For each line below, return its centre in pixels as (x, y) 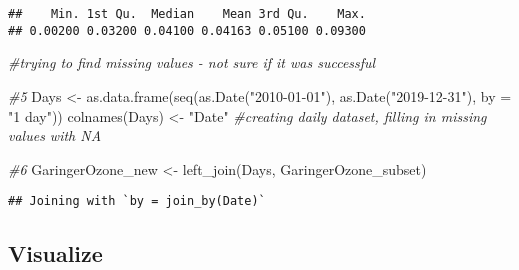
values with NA (55, 135)
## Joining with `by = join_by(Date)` (137, 201)
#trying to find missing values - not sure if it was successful (192, 62)
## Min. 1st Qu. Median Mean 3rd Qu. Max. (187, 14)
